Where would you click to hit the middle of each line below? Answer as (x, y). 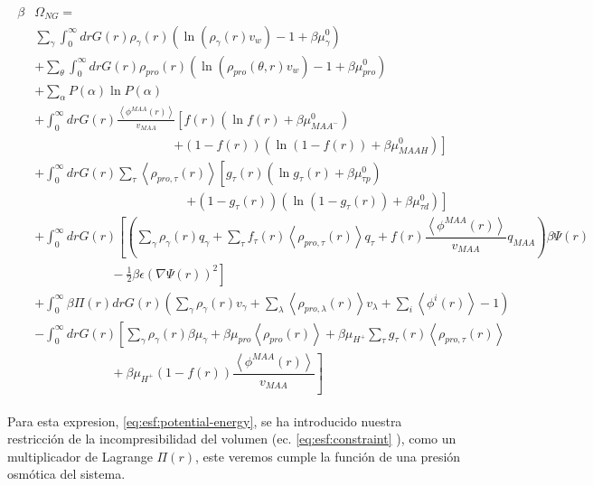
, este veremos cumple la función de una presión (328, 456)
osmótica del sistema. (66, 474)
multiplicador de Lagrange (80, 456)
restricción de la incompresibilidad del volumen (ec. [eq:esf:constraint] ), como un (232, 439)
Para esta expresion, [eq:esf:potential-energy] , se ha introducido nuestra (205, 421)
